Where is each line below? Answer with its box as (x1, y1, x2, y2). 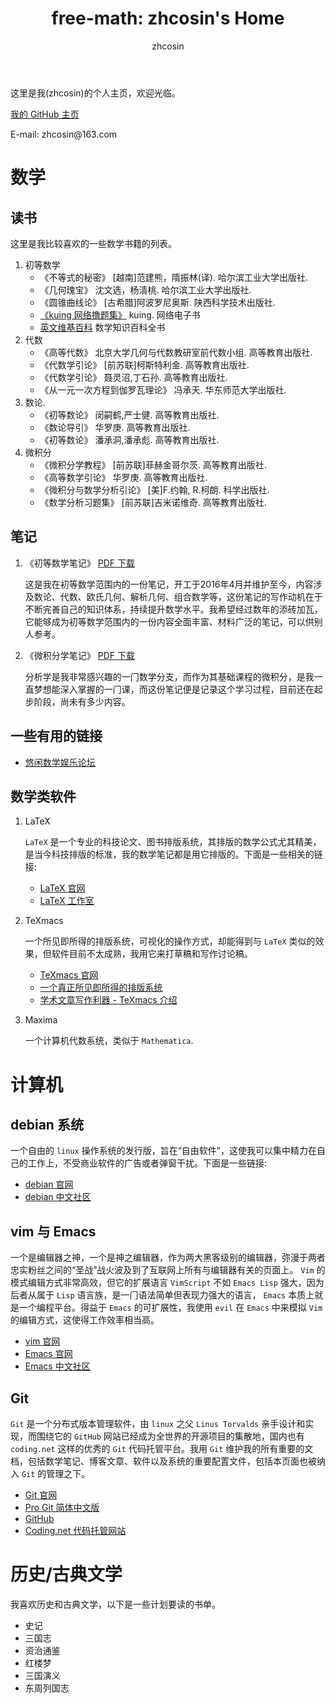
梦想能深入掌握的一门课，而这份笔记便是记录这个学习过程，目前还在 (33, 683, 315, 695)
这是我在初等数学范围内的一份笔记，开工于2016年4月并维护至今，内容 (24, 578, 314, 590)
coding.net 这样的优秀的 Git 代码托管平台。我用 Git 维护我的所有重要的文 (10, 1443, 314, 1454)
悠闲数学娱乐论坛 (24, 756, 96, 768)
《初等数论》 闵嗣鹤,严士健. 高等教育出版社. (39, 408, 220, 421)
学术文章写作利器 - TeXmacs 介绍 (39, 994, 178, 1006)
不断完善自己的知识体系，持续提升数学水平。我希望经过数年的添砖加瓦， (24, 603, 323, 615)
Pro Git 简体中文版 (24, 1502, 100, 1513)
